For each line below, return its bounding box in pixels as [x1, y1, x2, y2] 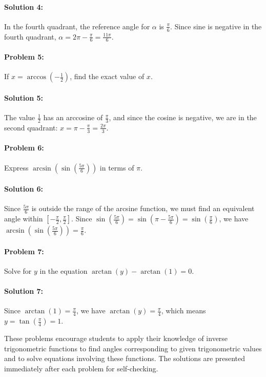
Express [4, 162, 29, 173]
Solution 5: [4, 92, 44, 103]
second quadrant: [4, 122, 58, 133]
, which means [161, 305, 206, 316]
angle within [4, 213, 43, 224]
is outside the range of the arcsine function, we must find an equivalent [31, 203, 255, 214]
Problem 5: [4, 51, 44, 62]
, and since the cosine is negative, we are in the [109, 112, 257, 123]
